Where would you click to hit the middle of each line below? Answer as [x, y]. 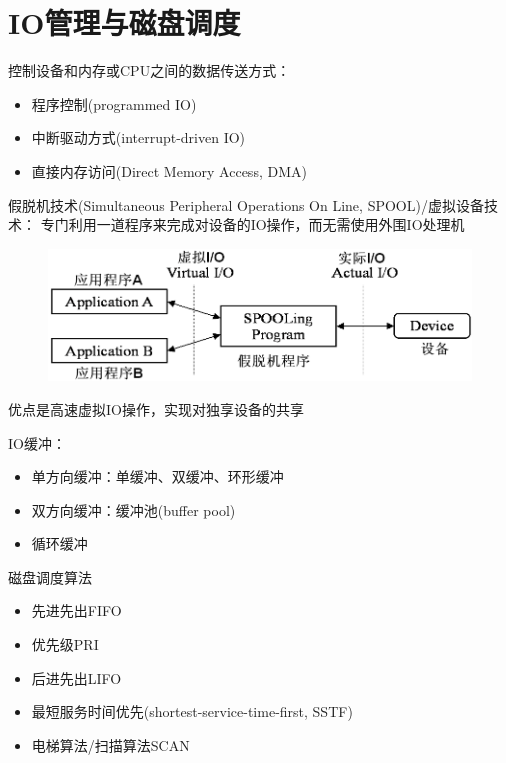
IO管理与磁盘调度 [124, 22]
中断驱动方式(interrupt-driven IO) [138, 137]
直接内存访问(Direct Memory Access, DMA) [169, 170]
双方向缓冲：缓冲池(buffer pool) [133, 509]
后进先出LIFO [76, 677]
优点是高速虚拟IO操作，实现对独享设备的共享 [156, 408]
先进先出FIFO [76, 610]
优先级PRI [65, 644]
